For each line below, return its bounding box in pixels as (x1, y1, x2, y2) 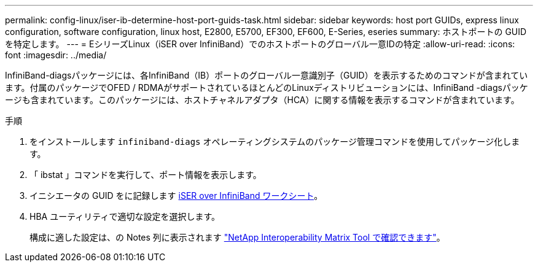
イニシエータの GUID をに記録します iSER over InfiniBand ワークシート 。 (29, 190, 323, 201)
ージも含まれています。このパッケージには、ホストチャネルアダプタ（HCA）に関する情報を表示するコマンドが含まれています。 (5, 95, 520, 105)
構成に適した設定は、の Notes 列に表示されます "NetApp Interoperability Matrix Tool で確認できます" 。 (29, 232, 445, 242)
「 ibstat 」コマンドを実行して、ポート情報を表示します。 (29, 169, 262, 180)
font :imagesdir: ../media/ (5, 50, 107, 60)
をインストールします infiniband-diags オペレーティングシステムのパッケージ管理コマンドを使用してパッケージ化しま (29, 136, 520, 147)
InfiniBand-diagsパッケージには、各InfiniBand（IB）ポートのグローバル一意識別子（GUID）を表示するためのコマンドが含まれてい (5, 70, 528, 80)
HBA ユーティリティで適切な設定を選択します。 (29, 211, 220, 222)
